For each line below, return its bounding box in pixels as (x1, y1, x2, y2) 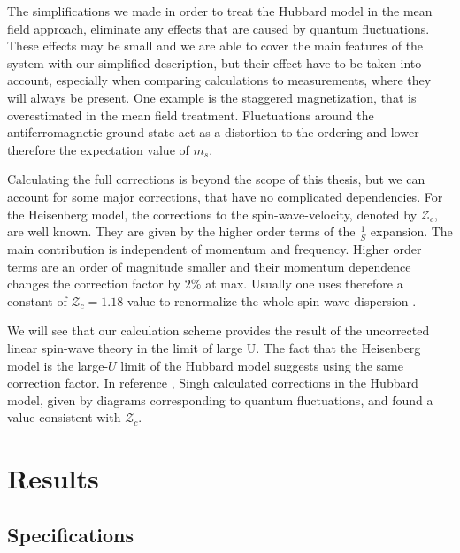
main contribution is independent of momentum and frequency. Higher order (7, 239, 422, 257)
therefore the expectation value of (7, 140, 189, 158)
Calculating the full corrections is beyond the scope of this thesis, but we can (7, 170, 425, 188)
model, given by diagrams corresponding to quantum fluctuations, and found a (7, 390, 433, 409)
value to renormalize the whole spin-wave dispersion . (126, 291, 417, 310)
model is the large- (7, 356, 109, 374)
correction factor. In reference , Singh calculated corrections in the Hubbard (7, 373, 418, 392)
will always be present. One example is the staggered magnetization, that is (7, 88, 417, 106)
